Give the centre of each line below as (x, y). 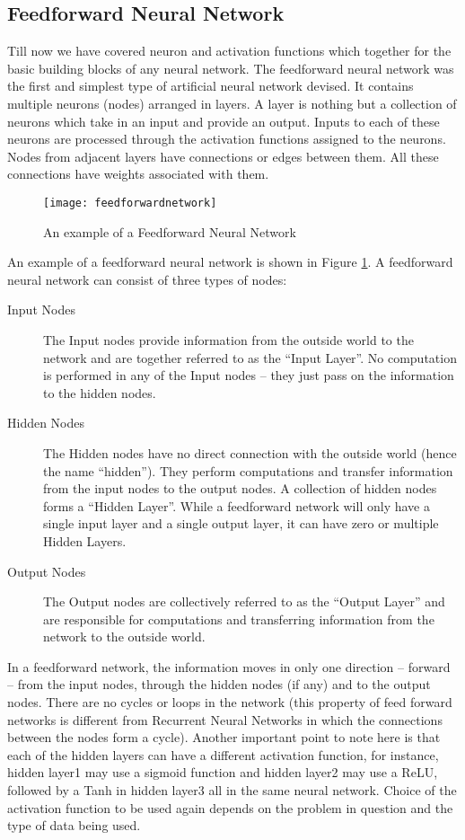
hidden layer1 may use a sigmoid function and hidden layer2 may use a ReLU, (223, 772)
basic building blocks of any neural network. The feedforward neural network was (231, 68)
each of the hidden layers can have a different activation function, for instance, (223, 754)
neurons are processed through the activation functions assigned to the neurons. (227, 139)
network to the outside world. (124, 637)
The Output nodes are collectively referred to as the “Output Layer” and (244, 601)
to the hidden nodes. (100, 392)
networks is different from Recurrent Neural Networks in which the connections (225, 719)
